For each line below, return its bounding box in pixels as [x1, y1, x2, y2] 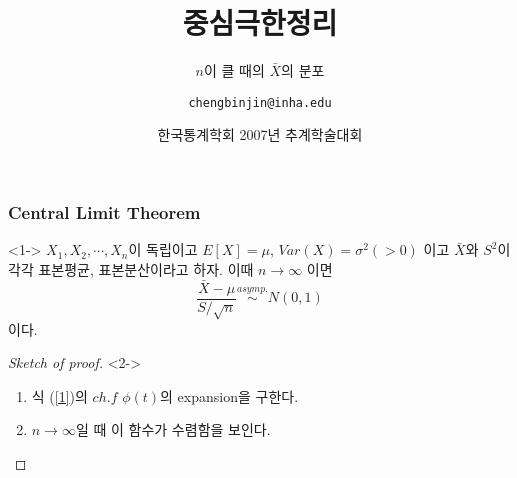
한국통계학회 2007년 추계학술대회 [157, 124, 363, 145]
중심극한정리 [182, 2, 338, 43]
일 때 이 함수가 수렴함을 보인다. [75, 419, 271, 440]
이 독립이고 [128, 239, 198, 260]
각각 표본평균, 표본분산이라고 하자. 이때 [8, 258, 254, 279]
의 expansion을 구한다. [160, 385, 299, 406]
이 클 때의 [203, 60, 265, 81]
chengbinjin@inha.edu [188, 95, 332, 110]
